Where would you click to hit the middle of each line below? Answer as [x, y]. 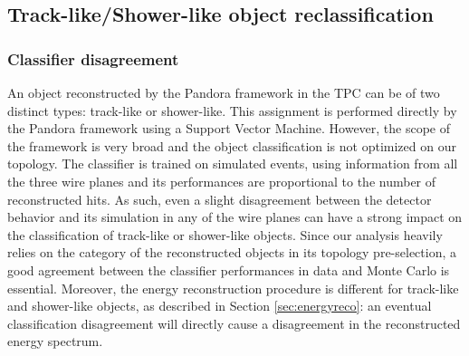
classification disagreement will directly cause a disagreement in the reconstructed [234, 323]
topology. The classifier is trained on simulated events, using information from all [233, 164]
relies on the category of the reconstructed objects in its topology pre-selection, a [232, 252]
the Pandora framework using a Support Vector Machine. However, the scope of [229, 128]
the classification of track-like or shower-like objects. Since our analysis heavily [225, 234]
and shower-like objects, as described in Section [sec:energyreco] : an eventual [220, 306]
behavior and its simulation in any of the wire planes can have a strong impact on [235, 217]
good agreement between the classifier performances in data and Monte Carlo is [229, 269]
